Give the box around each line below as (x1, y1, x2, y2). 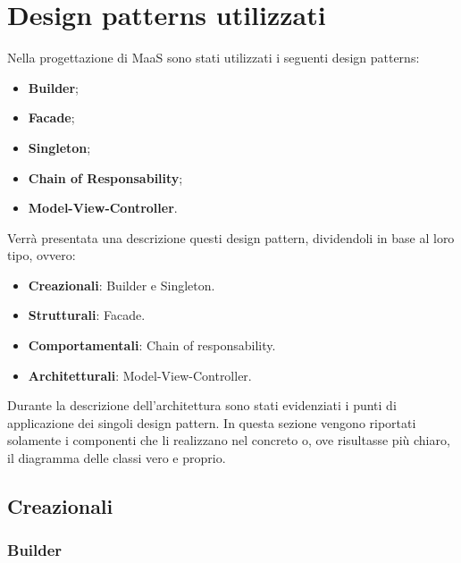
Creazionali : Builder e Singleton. (28, 275, 215, 294)
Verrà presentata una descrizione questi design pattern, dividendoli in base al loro (7, 228, 455, 247)
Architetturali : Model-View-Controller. (28, 366, 252, 384)
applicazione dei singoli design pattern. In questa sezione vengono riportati (7, 413, 416, 432)
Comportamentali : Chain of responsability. (28, 336, 276, 355)
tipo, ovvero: (7, 246, 76, 265)
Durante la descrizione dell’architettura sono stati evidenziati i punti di (7, 396, 397, 415)
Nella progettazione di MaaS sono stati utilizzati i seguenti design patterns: (7, 48, 420, 67)
